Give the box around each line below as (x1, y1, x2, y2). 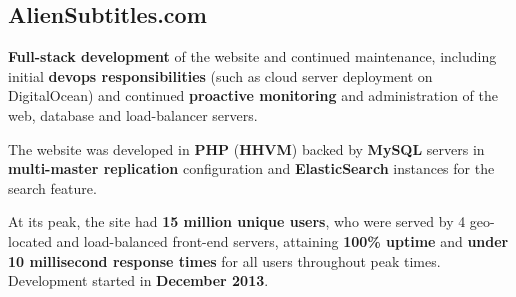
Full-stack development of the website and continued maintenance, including (8, 46, 497, 67)
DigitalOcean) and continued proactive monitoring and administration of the (8, 85, 499, 106)
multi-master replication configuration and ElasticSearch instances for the (8, 158, 495, 179)
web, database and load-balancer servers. (8, 104, 258, 125)
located (8, 230, 52, 251)
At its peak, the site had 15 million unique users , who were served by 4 (8, 211, 466, 232)
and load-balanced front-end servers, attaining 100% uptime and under (56, 230, 509, 251)
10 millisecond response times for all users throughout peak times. (8, 250, 441, 271)
